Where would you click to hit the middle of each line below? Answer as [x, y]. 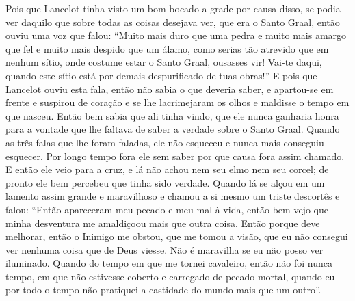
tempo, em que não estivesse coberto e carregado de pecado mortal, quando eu [170, 276]
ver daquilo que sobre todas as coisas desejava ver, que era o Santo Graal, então [173, 22]
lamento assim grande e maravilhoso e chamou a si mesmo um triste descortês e [173, 196]
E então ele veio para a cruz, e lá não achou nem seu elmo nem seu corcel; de [167, 169]
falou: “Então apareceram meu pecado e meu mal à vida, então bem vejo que [167, 209]
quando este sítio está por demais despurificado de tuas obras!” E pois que [161, 75]
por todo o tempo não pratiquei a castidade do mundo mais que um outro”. [163, 290]
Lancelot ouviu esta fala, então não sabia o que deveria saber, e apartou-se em [170, 89]
